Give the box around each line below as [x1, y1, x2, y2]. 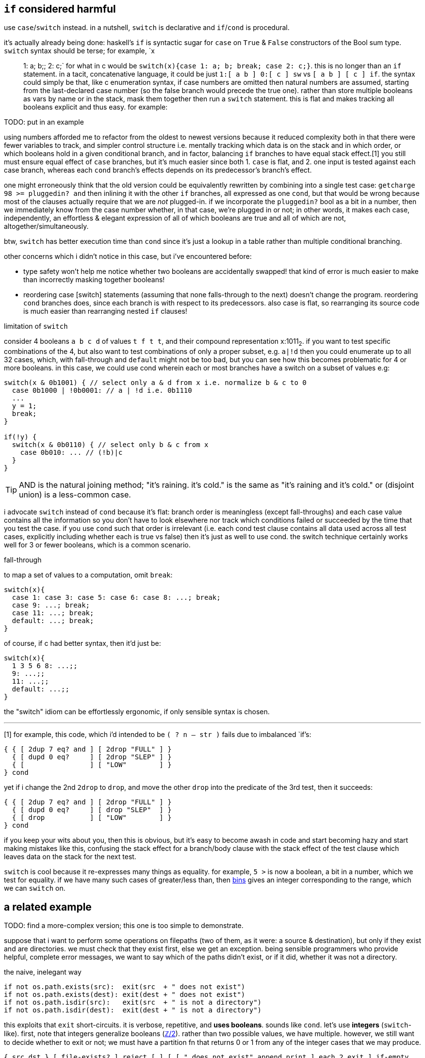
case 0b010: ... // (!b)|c [20, 449, 123, 457]
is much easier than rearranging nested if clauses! [23, 307, 187, 316]
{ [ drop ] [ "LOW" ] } [12, 814, 172, 822]
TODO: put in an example [4, 118, 84, 127]
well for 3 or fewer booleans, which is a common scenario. [4, 541, 191, 549]
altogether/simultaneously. [4, 222, 89, 231]
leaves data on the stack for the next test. [4, 852, 136, 861]
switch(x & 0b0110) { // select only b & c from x [12, 441, 209, 449]
